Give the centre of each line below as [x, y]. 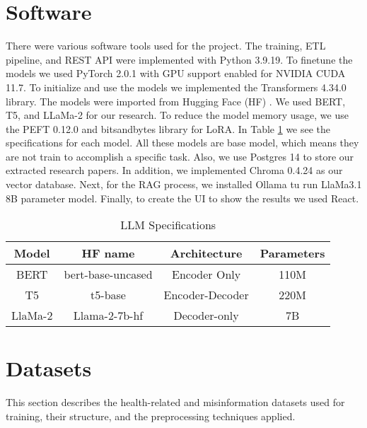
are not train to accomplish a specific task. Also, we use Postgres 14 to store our [180, 156]
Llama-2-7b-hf [108, 316]
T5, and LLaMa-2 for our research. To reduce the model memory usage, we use [177, 115]
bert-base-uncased [108, 274]
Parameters [292, 253]
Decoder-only [206, 316]
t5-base [108, 295]
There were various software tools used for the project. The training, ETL [166, 46]
